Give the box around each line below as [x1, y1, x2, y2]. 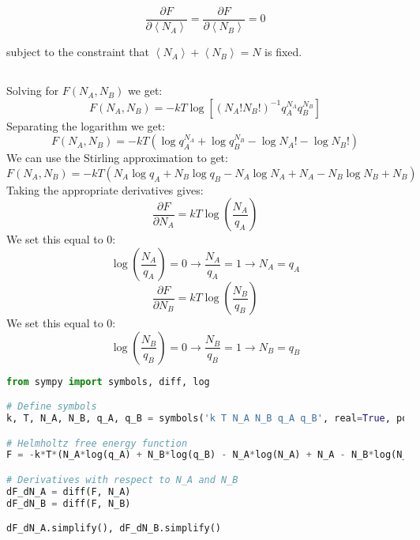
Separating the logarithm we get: [6, 117, 166, 134]
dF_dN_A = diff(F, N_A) [6, 485, 131, 497]
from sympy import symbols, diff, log [6, 376, 210, 387]
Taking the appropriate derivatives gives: [6, 181, 204, 198]
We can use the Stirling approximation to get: [6, 149, 228, 166]
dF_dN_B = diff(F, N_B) [6, 497, 131, 509]
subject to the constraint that [6, 43, 150, 60]
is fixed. [264, 43, 302, 60]
